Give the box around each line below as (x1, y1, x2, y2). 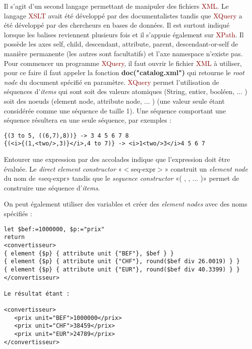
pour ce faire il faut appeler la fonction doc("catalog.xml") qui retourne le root (4, 67, 245, 78)
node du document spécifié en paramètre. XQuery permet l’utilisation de (4, 77, 219, 87)
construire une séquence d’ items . (4, 182, 100, 192)
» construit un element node (164, 163, 248, 174)
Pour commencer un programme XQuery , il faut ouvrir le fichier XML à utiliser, (4, 58, 242, 68)
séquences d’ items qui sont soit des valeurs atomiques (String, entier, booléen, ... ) (4, 86, 248, 96)
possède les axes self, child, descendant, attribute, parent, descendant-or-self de (4, 39, 238, 49)
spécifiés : (4, 208, 32, 218)
